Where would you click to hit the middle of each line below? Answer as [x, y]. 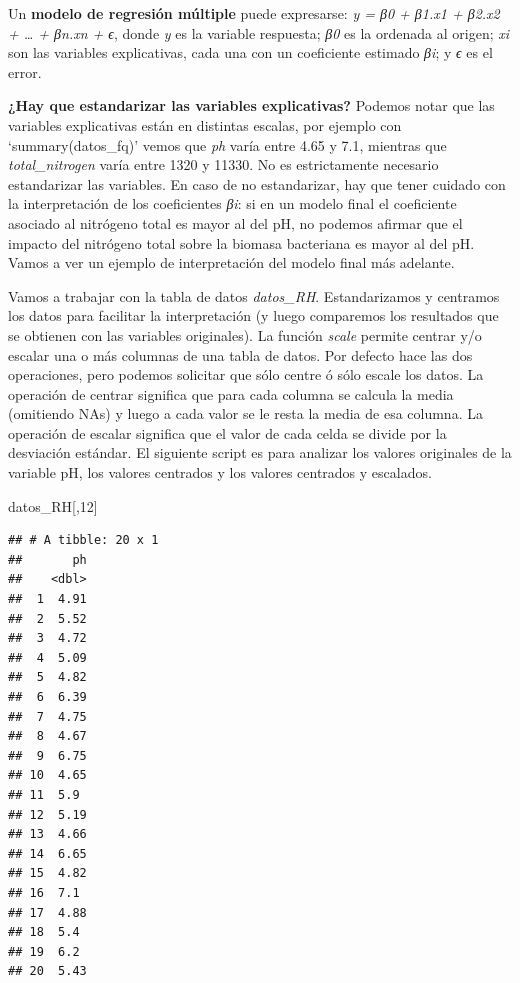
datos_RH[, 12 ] [53, 505]
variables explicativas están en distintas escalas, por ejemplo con [205, 124]
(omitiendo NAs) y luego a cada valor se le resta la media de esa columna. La [245, 413]
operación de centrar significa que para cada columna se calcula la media [231, 393]
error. [25, 71]
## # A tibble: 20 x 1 [83, 540]
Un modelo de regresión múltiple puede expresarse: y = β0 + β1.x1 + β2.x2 [254, 13]
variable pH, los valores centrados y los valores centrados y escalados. [220, 472]
